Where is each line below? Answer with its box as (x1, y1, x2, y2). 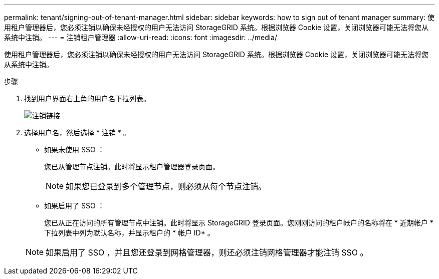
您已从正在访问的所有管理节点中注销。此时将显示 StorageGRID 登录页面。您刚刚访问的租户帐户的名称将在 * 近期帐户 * (44, 218, 433, 227)
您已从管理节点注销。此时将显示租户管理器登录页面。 (44, 162, 220, 171)
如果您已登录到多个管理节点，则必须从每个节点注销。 (66, 181, 267, 191)
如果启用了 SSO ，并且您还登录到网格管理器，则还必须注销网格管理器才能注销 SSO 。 (46, 247, 368, 257)
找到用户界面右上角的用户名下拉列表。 (24, 94, 150, 103)
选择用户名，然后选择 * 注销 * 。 (24, 128, 130, 137)
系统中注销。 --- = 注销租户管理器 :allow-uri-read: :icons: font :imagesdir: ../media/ (4, 33, 278, 42)
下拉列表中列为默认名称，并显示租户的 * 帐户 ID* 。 (44, 228, 214, 237)
